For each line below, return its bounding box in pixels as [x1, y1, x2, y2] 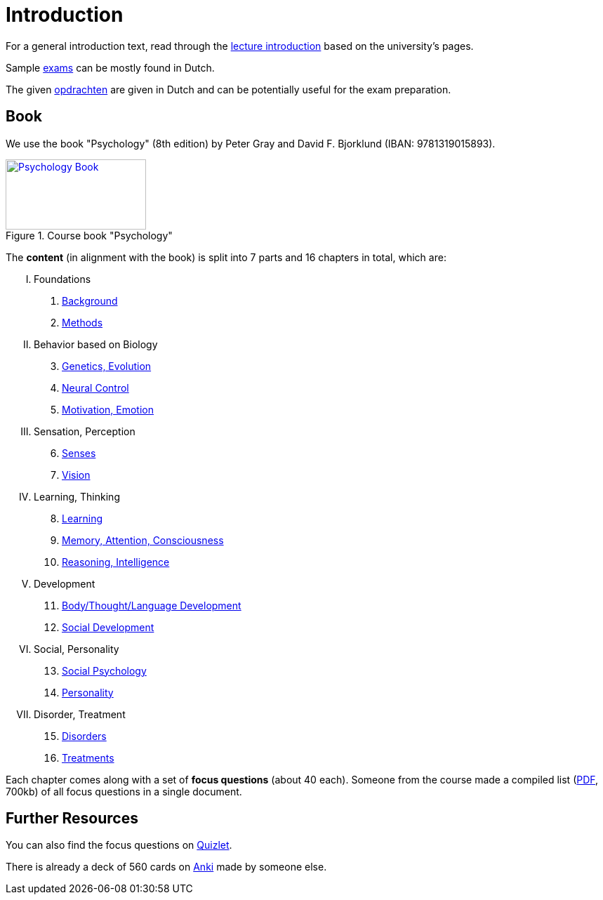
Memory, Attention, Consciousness [62, 534, 224, 546]
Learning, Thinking [34, 490, 120, 503]
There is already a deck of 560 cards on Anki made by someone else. [6, 861, 327, 873]
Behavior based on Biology [34, 338, 158, 350]
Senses [62, 446, 96, 459]
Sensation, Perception [34, 425, 135, 437]
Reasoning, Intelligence [62, 555, 170, 568]
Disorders [62, 729, 107, 742]
